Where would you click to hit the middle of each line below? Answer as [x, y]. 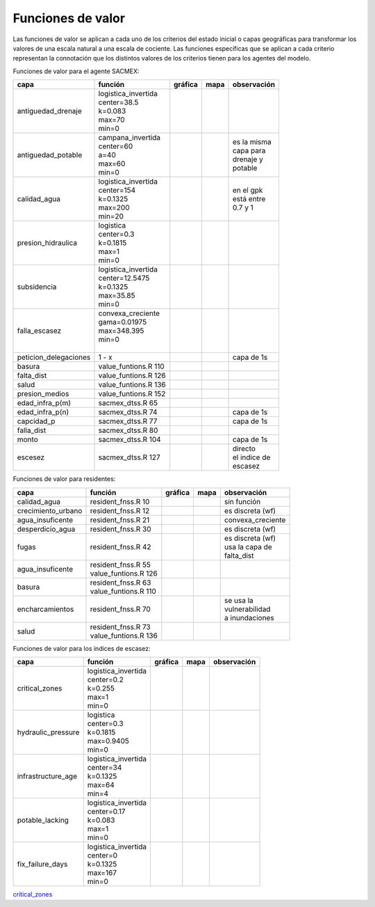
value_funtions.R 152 [132, 394]
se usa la [239, 600]
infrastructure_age [47, 776]
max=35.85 [117, 296]
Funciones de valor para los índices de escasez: [82, 648]
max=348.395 [121, 331]
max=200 [114, 207]
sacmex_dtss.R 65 [128, 403]
